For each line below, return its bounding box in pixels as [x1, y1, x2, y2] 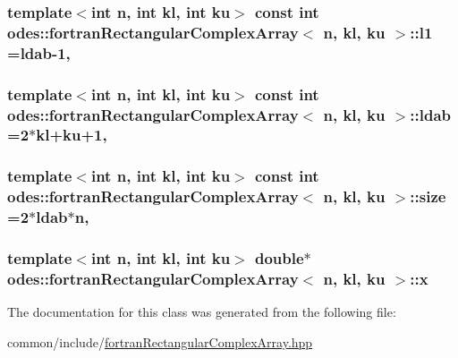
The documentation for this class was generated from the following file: [7, 303, 396, 321]
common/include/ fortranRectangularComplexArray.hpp [7, 332, 313, 351]
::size [410, 185, 446, 208]
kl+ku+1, [36, 124, 107, 146]
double [254, 246, 304, 268]
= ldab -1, [7, 41, 71, 64]
